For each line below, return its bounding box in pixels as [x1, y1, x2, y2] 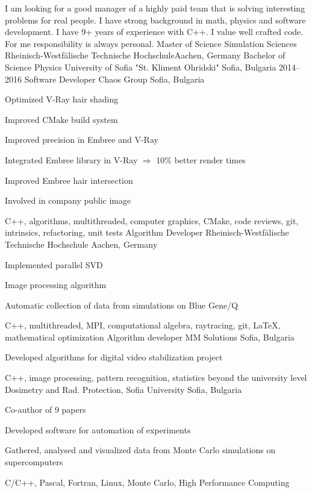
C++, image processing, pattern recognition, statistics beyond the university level [5, 371, 307, 384]
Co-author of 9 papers [5, 403, 86, 416]
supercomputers [5, 456, 63, 468]
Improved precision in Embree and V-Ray [5, 133, 158, 146]
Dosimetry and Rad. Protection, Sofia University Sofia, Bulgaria [5, 383, 242, 395]
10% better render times [156, 153, 246, 166]
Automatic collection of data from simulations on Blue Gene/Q [5, 298, 239, 311]
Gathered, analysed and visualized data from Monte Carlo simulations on [5, 444, 276, 456]
